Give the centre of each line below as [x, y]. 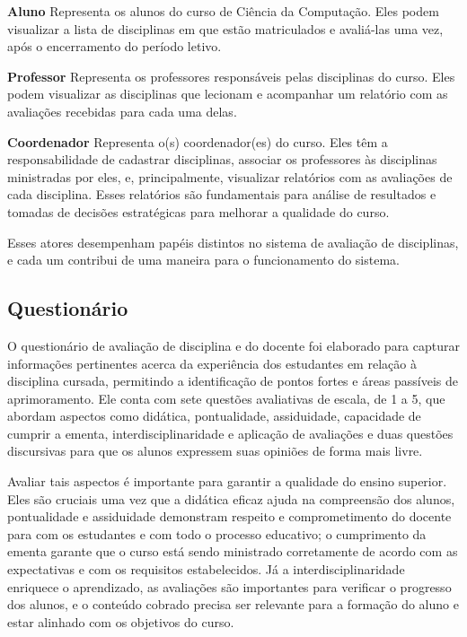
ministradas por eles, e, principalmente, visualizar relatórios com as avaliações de [230, 176]
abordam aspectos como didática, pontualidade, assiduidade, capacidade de [214, 416]
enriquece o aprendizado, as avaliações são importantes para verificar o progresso [229, 586]
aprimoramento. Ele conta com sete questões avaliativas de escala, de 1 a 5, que [226, 398]
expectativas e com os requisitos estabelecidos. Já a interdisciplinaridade [206, 569]
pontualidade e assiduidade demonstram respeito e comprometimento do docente [229, 516]
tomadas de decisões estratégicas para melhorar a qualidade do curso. [198, 211]
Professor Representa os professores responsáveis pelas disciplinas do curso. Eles [231, 76]
